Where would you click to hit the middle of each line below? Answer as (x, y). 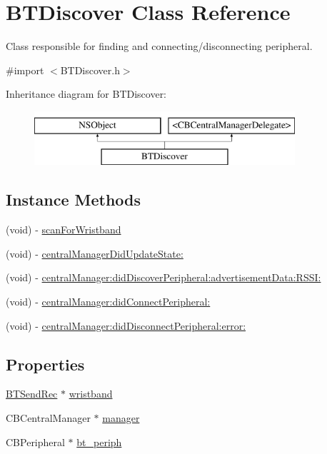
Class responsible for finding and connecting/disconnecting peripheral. (159, 46)
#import (25, 70)
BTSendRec (32, 394)
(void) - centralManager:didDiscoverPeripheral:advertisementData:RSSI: (163, 277)
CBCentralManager (48, 418)
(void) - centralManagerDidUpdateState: (95, 253)
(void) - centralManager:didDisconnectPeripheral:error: (126, 325)
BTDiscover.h (90, 70)
